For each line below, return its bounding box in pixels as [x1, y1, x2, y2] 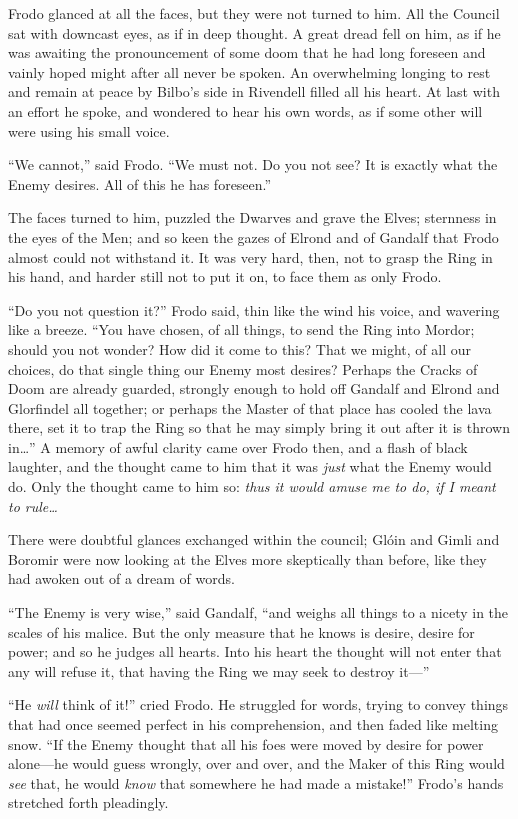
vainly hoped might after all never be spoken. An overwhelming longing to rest [8, 61, 491, 82]
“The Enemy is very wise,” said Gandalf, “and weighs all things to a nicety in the [8, 602, 509, 623]
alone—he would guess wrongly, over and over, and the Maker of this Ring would [8, 753, 505, 774]
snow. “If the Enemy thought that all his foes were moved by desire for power [8, 733, 484, 754]
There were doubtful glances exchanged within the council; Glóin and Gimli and [8, 529, 500, 550]
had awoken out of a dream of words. [8, 568, 235, 589]
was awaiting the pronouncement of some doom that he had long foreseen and [8, 42, 486, 63]
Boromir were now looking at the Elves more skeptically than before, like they [8, 548, 487, 569]
